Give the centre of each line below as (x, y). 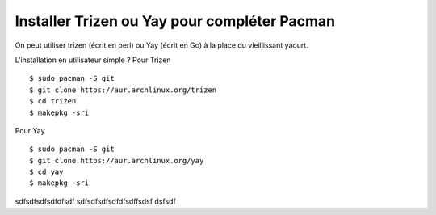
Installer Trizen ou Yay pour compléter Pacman (175, 21)
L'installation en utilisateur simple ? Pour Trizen (93, 60)
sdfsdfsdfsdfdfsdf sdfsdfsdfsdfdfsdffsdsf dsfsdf (96, 201)
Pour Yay (30, 130)
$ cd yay (46, 172)
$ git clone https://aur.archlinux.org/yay (117, 160)
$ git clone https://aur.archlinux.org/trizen (123, 90)
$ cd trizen (53, 101)
